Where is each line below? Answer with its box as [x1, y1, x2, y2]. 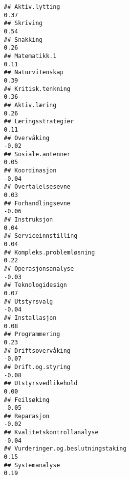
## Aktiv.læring [4, 101, 57, 109]
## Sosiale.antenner [4, 150, 71, 158]
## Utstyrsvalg [4, 298, 53, 305]
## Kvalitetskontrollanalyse [4, 429, 99, 436]
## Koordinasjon [4, 167, 57, 174]
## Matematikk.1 [4, 52, 57, 59]
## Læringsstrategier [4, 118, 74, 125]
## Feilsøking [4, 396, 50, 403]
